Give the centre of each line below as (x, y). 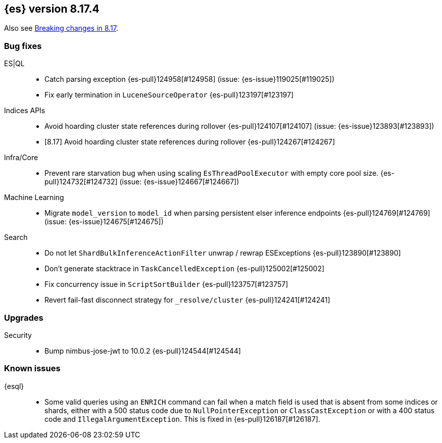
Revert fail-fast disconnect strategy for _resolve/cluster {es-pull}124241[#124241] (187, 300)
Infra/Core (21, 158)
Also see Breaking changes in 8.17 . (61, 28)
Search (16, 237)
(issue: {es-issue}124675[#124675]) (104, 222)
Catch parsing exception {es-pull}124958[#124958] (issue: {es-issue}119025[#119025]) (190, 79)
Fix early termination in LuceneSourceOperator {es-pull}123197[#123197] (169, 95)
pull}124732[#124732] (81, 182)
